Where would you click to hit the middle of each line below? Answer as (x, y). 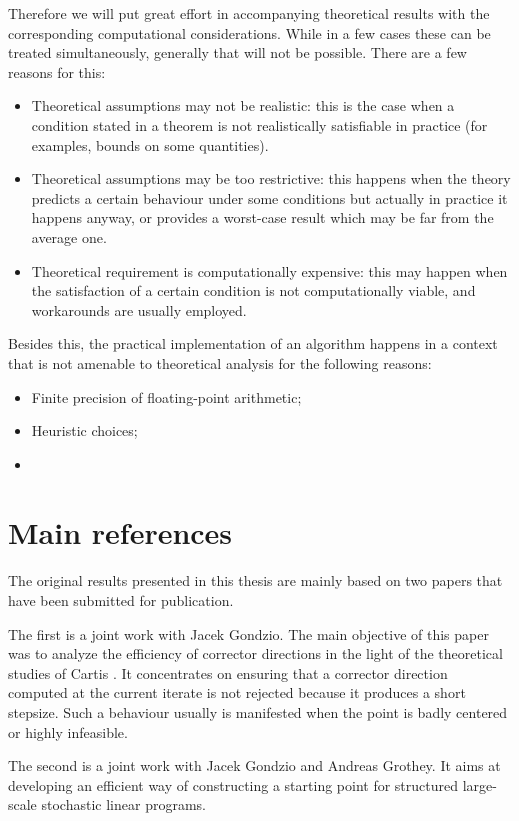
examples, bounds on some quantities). (150, 144)
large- (479, 784)
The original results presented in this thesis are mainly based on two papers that (255, 580)
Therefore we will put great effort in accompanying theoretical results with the (249, 13)
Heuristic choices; (84, 430)
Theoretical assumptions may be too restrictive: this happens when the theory (271, 178)
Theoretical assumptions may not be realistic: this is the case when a (243, 105)
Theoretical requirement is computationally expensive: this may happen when (269, 270)
